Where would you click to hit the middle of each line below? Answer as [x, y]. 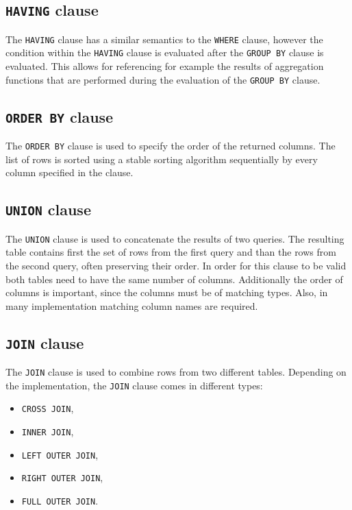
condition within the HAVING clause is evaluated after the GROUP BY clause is [165, 52]
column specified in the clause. [70, 172]
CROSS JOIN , [48, 408]
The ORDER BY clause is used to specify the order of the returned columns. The [171, 146]
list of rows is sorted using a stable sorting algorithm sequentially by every [162, 159]
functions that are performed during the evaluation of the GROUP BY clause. [163, 79]
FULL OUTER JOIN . [60, 501]
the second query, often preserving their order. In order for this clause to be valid [176, 265]
